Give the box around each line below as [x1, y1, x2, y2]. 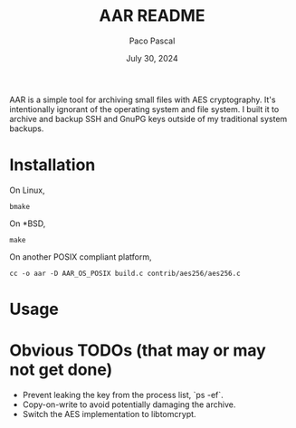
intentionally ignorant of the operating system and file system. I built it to [9, 103, 280, 114]
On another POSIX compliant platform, [9, 251, 152, 262]
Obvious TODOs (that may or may [9, 340, 267, 361]
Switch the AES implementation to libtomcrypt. [22, 409, 196, 419]
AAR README [99, 5, 205, 26]
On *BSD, [9, 218, 46, 229]
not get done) [9, 359, 113, 380]
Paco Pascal [129, 35, 176, 46]
